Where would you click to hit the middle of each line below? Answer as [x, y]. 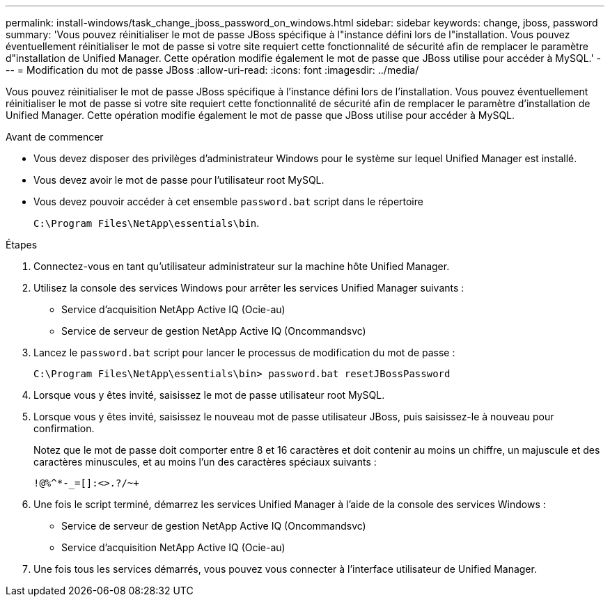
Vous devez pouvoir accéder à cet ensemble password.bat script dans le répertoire [228, 201]
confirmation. [64, 428]
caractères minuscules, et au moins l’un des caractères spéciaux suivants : [205, 462]
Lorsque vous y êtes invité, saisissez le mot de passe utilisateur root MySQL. [209, 395]
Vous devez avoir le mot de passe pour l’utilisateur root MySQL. [179, 180]
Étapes [22, 245]
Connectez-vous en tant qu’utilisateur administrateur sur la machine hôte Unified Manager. [242, 266]
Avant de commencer [55, 137]
